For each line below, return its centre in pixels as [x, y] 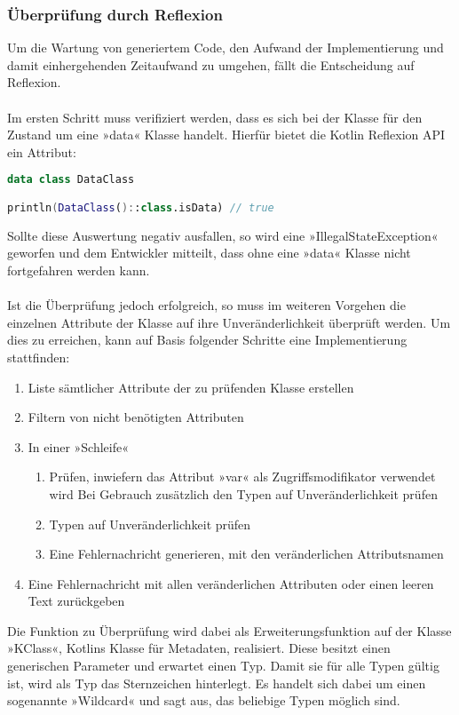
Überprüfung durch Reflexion [115, 14]
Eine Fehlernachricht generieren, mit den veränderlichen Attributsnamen [246, 554]
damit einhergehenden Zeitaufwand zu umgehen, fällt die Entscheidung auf [211, 64]
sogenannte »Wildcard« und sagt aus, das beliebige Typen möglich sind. [204, 700]
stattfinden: [39, 357]
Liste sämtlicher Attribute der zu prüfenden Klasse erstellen [191, 387]
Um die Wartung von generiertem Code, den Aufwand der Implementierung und [226, 48]
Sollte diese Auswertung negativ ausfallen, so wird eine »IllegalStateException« [223, 235]
